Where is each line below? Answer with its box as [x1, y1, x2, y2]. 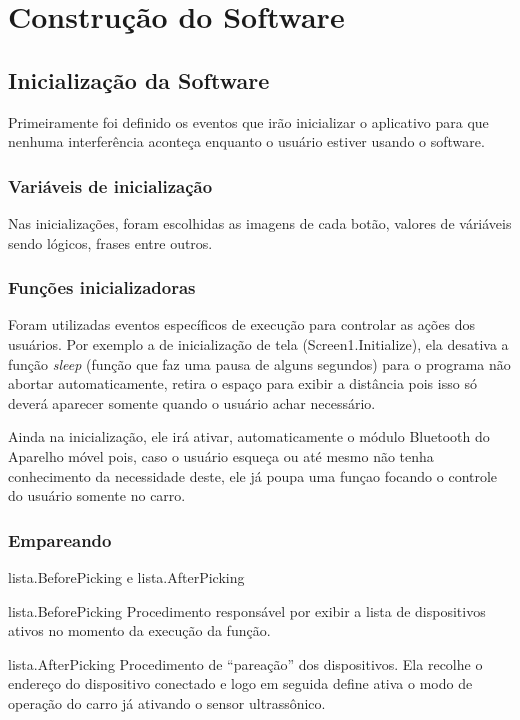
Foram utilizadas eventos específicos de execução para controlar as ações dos [8, 314, 476, 335]
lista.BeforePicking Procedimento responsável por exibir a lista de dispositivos [8, 600, 486, 621]
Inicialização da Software [8, 64, 270, 95]
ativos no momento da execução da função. [8, 620, 271, 641]
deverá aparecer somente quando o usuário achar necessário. [8, 392, 376, 413]
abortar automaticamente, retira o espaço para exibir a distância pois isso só [8, 373, 477, 394]
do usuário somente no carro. [8, 485, 186, 506]
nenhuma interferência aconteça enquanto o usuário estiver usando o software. [8, 131, 485, 152]
